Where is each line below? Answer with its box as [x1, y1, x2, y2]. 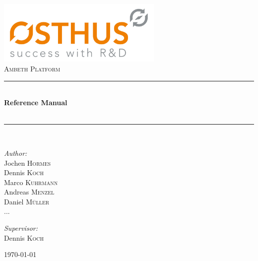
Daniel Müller [4, 196, 50, 206]
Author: [4, 147, 27, 158]
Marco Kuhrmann [4, 177, 58, 187]
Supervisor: [4, 223, 38, 233]
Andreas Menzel [4, 187, 55, 197]
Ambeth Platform [4, 63, 61, 73]
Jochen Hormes [4, 157, 51, 168]
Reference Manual [4, 97, 67, 108]
